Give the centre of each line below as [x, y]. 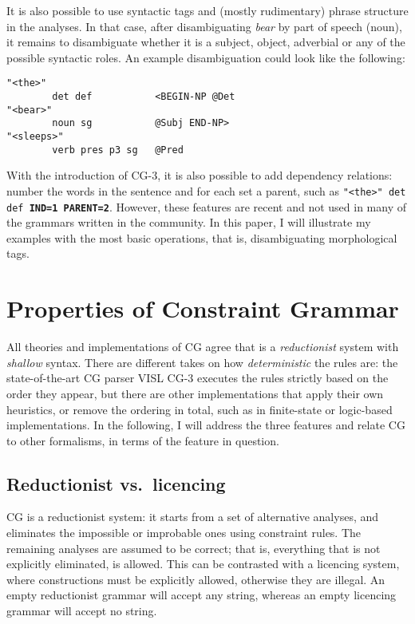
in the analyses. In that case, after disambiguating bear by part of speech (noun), [204, 26]
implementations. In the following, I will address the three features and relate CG [206, 425]
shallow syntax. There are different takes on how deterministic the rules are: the [202, 362]
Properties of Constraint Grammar [203, 308]
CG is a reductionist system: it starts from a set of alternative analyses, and [193, 517]
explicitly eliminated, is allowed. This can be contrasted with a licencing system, [203, 564]
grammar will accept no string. [82, 611]
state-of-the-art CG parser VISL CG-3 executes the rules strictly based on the [198, 378]
